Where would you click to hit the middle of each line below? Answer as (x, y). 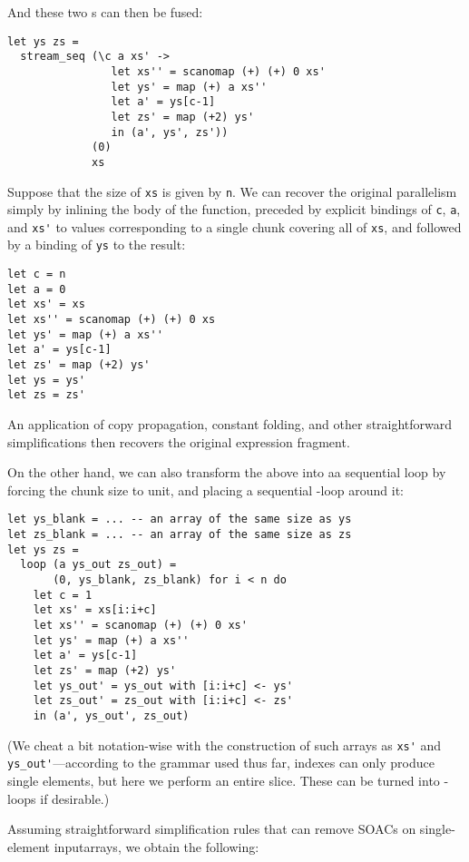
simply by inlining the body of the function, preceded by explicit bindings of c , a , (234, 209)
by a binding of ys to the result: (97, 245)
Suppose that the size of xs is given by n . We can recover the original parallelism (232, 191)
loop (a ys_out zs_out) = (98, 565)
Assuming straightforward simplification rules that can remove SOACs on (212, 829)
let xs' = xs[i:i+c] (95, 610)
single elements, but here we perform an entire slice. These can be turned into (224, 780)
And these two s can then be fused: (105, 12)
